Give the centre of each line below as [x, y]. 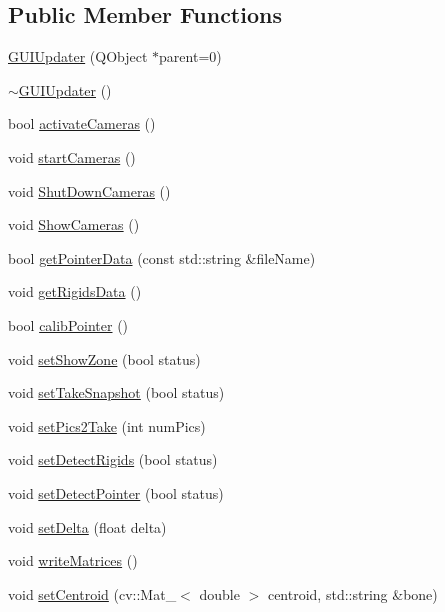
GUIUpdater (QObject [78, 56]
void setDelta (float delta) [87, 526]
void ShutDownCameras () [89, 190]
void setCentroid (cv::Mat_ [92, 593]
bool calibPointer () [68, 324]
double [219, 593]
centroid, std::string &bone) [352, 593]
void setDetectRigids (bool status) [113, 459]
